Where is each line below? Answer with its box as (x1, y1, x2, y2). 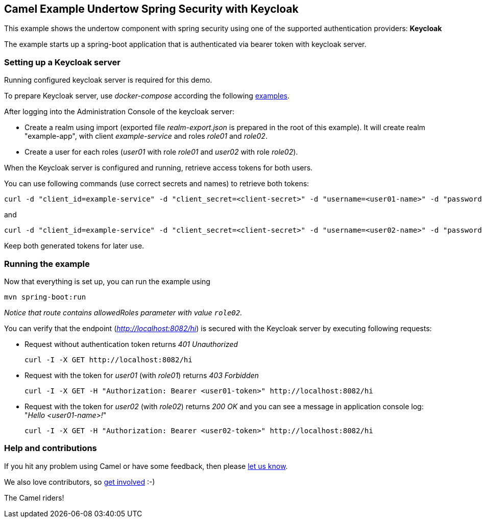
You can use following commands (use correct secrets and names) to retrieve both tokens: (4, 179, 309, 188)
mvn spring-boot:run (4, 292, 86, 301)
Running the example (4, 258, 90, 269)
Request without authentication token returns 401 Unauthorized (25, 339, 238, 349)
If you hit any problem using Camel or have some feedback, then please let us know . (4, 461, 288, 470)
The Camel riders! (4, 493, 64, 502)
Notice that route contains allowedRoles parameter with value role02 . (4, 308, 243, 317)
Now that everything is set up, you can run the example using (4, 277, 210, 286)
